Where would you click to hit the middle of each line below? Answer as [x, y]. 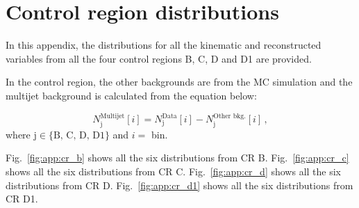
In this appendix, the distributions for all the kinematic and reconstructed [164, 45]
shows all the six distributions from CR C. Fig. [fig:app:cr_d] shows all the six [173, 171]
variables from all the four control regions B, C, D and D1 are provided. [159, 58]
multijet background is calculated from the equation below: [131, 95]
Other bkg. [229, 116]
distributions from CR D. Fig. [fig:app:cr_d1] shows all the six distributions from [179, 185]
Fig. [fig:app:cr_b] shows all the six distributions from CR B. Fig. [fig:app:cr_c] [177, 158]
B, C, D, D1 [79, 135]
